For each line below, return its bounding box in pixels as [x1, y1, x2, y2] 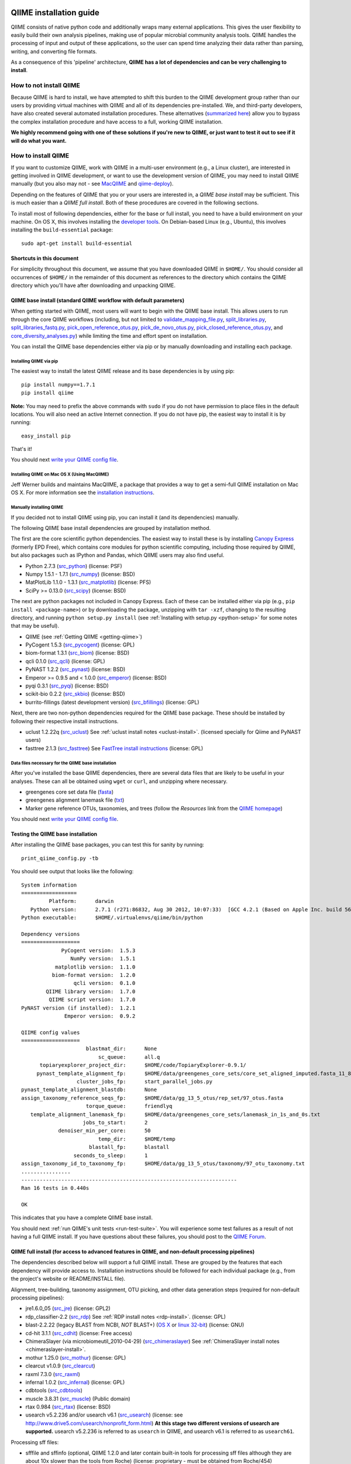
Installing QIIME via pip [11, 358, 58, 364]
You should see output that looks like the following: [11, 868, 134, 875]
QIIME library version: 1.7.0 [46, 988, 136, 995]
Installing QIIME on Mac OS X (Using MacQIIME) [11, 471, 109, 477]
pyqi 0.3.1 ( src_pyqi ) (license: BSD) [25, 682, 109, 689]
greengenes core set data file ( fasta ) [25, 788, 114, 795]
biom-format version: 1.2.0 [51, 972, 136, 978]
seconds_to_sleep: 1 [73, 1152, 148, 1159]
